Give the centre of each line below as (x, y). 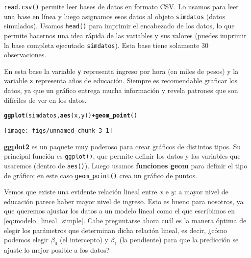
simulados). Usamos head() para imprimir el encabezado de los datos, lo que (119, 26)
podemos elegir (26, 240)
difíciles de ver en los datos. (45, 100)
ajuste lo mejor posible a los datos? (57, 249)
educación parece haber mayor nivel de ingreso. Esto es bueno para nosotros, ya (124, 201)
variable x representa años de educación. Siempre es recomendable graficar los (121, 81)
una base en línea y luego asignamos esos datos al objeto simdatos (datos (114, 16)
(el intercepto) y (84, 240)
